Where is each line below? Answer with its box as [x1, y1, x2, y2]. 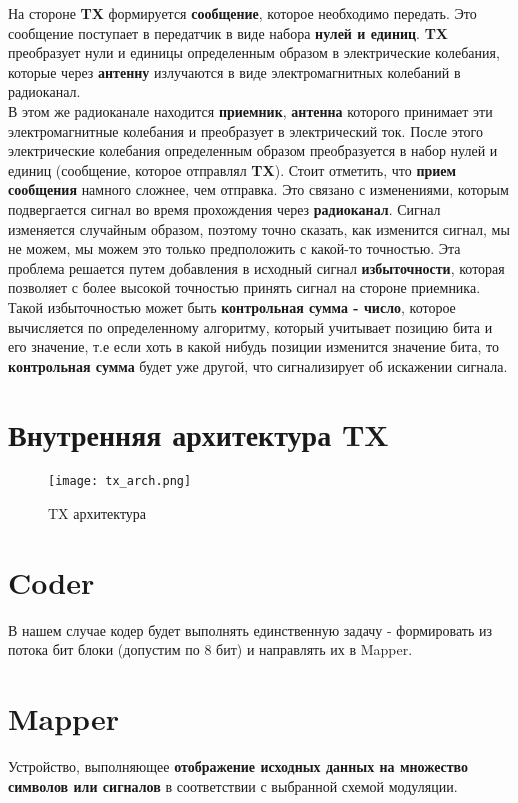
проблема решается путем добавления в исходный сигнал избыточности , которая [8, 257, 505, 278]
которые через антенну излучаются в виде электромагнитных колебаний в [8, 61, 461, 82]
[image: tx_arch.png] [48, 474, 192, 489]
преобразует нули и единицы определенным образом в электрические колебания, [8, 42, 500, 63]
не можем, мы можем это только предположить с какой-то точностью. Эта [8, 238, 461, 259]
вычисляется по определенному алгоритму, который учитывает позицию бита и [8, 316, 493, 337]
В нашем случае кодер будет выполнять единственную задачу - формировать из [8, 619, 493, 640]
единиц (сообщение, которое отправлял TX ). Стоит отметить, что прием [8, 159, 457, 180]
